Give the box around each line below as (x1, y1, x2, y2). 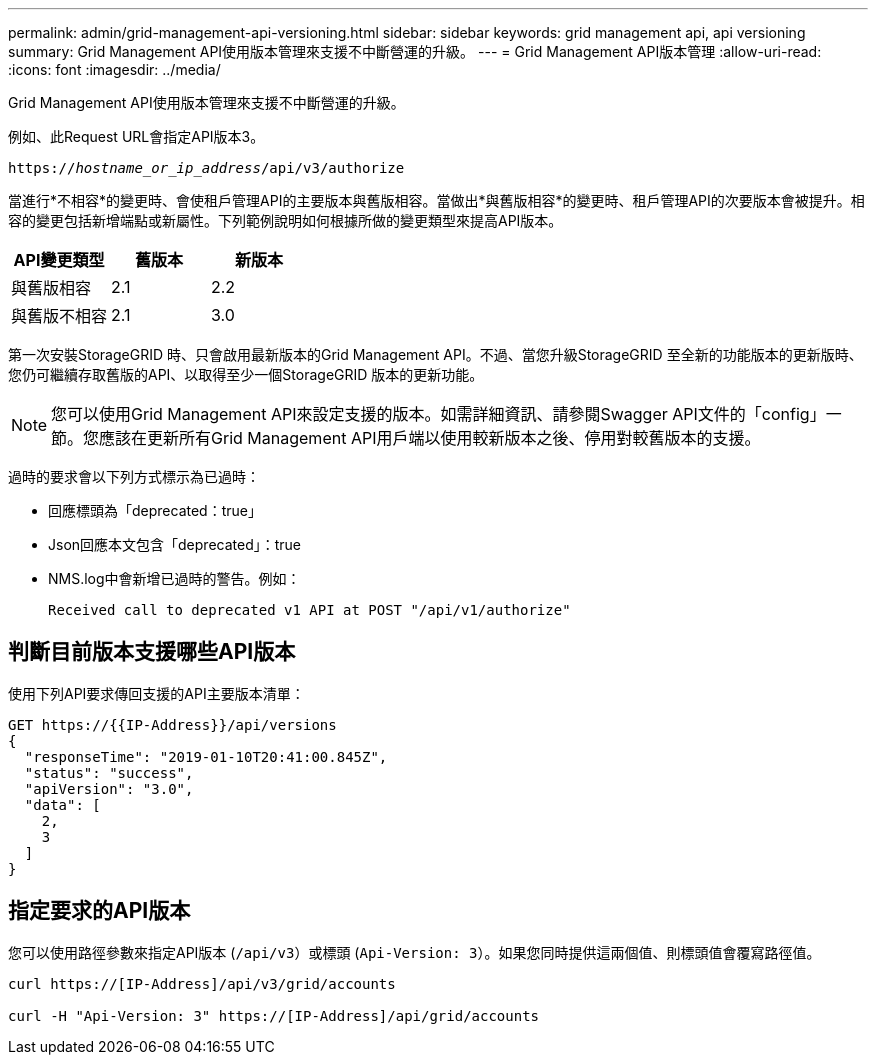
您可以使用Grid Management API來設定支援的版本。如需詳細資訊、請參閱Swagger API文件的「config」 (51, 404, 826, 424)
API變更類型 (13, 250, 105, 270)
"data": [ (24, 796, 101, 813)
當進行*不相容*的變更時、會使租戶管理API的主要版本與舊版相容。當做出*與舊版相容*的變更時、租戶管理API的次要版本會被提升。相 (8, 192, 865, 209)
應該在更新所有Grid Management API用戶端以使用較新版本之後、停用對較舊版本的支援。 (99, 428, 761, 448)
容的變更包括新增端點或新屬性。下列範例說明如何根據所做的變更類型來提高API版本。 (8, 212, 563, 229)
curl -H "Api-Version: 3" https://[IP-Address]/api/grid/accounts (8, 1007, 540, 1024)
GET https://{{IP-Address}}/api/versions (8, 716, 337, 733)
